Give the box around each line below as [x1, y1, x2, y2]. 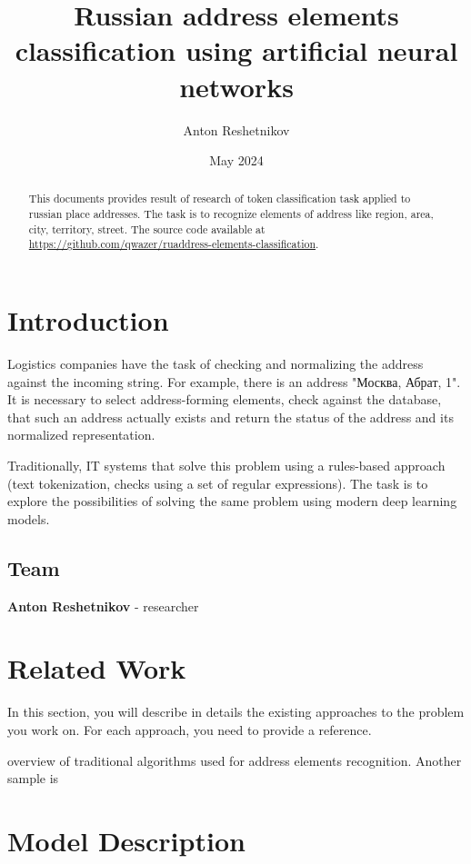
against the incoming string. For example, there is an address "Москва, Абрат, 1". [7, 372, 461, 391]
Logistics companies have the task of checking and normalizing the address [7, 354, 424, 373]
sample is [7, 769, 59, 788]
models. [7, 509, 50, 528]
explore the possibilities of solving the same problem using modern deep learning [7, 492, 457, 511]
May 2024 [209, 151, 264, 170]
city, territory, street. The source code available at [28, 221, 266, 236]
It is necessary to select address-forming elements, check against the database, [7, 390, 442, 409]
